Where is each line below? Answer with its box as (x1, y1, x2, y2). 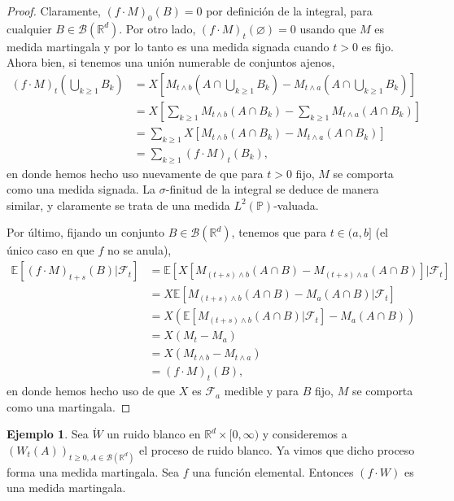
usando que (299, 20, 356, 37)
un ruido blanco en (107, 425, 201, 442)
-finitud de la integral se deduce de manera (165, 181, 379, 198)
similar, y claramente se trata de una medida (7, 196, 230, 213)
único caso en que (7, 242, 94, 259)
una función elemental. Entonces (192, 463, 354, 480)
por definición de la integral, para (206, 2, 373, 19)
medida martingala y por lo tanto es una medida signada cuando (7, 37, 330, 54)
